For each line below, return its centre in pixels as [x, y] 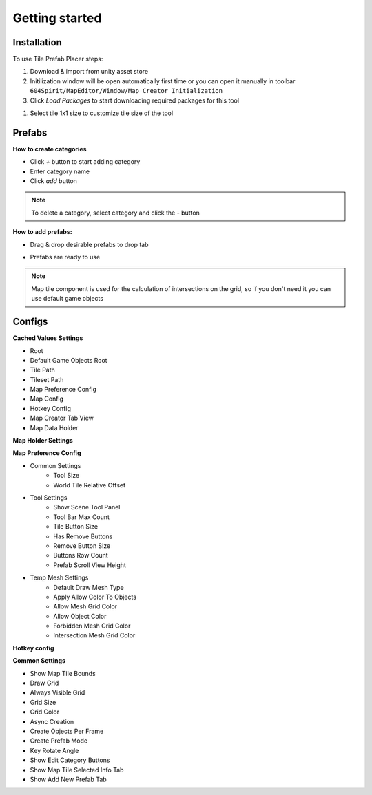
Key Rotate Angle [54, 750]
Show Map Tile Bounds [63, 673]
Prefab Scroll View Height [90, 565]
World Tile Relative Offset [90, 485]
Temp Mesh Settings [59, 577]
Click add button [53, 181]
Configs [30, 322]
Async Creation [52, 721]
